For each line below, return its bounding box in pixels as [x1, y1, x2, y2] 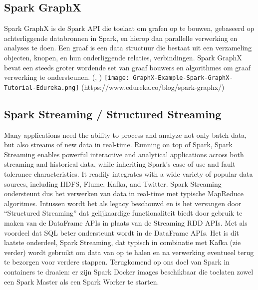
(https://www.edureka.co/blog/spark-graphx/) [81, 81, 225, 92]
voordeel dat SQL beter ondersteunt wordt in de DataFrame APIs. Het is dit [4, 227, 240, 238]
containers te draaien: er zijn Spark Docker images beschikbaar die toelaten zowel [4, 267, 254, 277]
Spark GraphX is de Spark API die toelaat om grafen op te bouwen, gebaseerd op [4, 23, 255, 33]
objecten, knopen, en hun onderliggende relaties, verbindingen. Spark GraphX [4, 52, 242, 62]
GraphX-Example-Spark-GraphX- [133, 74, 233, 82]
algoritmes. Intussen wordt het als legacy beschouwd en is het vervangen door [4, 198, 242, 208]
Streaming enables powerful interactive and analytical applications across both [4, 149, 244, 159]
